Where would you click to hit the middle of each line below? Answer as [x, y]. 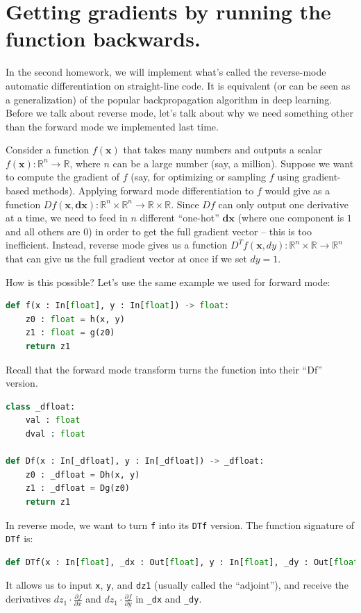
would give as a [297, 191]
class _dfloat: [41, 406]
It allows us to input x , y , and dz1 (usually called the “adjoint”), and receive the [177, 585]
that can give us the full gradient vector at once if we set [126, 259]
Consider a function [48, 150]
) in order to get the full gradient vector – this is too [200, 231]
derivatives [28, 599]
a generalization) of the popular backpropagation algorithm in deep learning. [169, 99]
